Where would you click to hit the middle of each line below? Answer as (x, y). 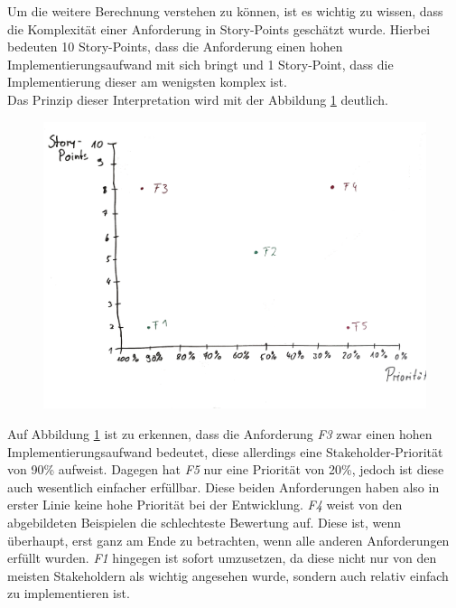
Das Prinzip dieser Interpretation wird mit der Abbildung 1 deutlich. (198, 99)
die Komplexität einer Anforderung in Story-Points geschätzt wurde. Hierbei (219, 28)
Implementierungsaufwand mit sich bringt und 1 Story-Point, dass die (200, 64)
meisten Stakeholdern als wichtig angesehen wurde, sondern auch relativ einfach (228, 575)
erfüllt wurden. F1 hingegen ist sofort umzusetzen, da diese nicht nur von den (222, 558)
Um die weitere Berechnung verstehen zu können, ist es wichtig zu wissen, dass (225, 11)
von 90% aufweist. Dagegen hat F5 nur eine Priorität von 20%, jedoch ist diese (226, 469)
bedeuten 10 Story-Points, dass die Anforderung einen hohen (175, 47)
